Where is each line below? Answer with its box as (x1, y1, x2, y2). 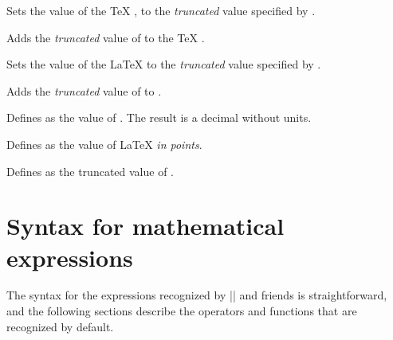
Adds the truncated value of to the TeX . (6, 29, 205, 45)
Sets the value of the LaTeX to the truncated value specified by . (6, 56, 321, 72)
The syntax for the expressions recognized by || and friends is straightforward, (6, 287, 387, 303)
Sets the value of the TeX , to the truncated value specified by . (6, 2, 316, 18)
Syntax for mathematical (6, 209, 285, 242)
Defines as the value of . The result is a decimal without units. (6, 109, 312, 126)
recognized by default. (6, 318, 114, 334)
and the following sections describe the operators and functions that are (6, 303, 357, 319)
